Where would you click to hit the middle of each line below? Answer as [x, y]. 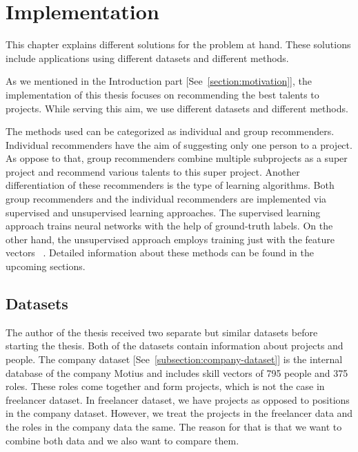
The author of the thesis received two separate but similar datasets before [162, 332]
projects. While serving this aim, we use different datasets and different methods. [177, 108]
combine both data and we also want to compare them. [122, 440]
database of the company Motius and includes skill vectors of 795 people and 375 [177, 372]
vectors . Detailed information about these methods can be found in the [160, 253]
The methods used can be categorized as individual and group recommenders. [170, 131]
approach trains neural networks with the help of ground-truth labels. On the [169, 226]
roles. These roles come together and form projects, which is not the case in [165, 386]
